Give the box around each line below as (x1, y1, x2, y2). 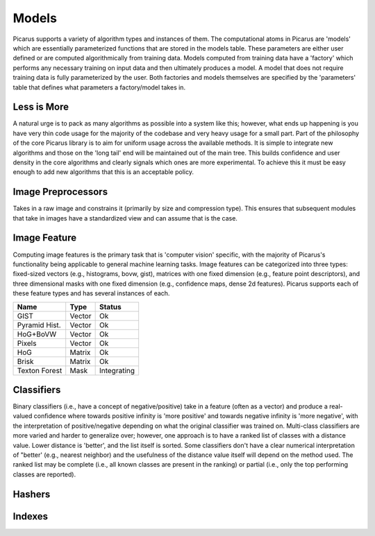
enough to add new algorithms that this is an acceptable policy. (12, 168, 194, 176)
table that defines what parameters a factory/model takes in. (12, 83, 186, 92)
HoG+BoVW (17, 329, 57, 339)
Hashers (12, 488, 51, 500)
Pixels (17, 338, 37, 348)
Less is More (12, 101, 69, 113)
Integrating (99, 365, 135, 375)
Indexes (12, 510, 49, 522)
